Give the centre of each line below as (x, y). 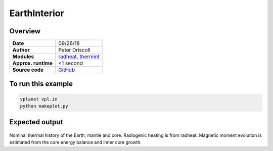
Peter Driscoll (74, 50)
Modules (23, 57)
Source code (28, 70)
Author (21, 50)
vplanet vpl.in (39, 99)
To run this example (41, 84)
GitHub (67, 70)
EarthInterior (37, 13)
